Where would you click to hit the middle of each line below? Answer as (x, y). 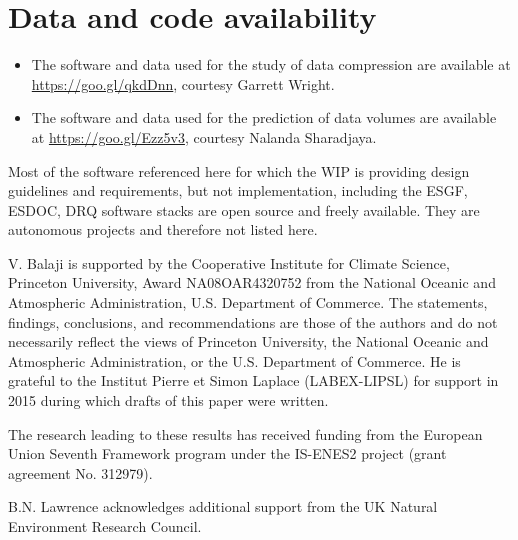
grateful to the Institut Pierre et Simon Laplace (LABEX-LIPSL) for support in (253, 380)
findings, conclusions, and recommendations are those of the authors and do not (253, 321)
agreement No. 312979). (80, 472)
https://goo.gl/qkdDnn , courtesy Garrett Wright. (183, 83)
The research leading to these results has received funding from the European (245, 433)
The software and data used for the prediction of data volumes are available (264, 117)
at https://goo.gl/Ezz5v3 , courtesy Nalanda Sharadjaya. (204, 136)
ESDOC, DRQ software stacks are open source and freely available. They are (244, 209)
